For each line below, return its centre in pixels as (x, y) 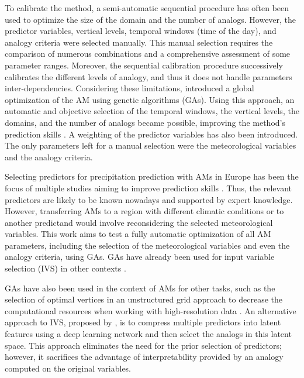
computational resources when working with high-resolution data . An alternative (151, 310)
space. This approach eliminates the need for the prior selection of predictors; (143, 345)
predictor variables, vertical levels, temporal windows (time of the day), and (141, 31)
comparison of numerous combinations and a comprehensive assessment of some (148, 54)
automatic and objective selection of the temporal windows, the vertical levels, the (152, 111)
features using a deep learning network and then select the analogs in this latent (148, 334)
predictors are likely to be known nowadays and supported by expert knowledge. (149, 199)
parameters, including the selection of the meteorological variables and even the (147, 245)
